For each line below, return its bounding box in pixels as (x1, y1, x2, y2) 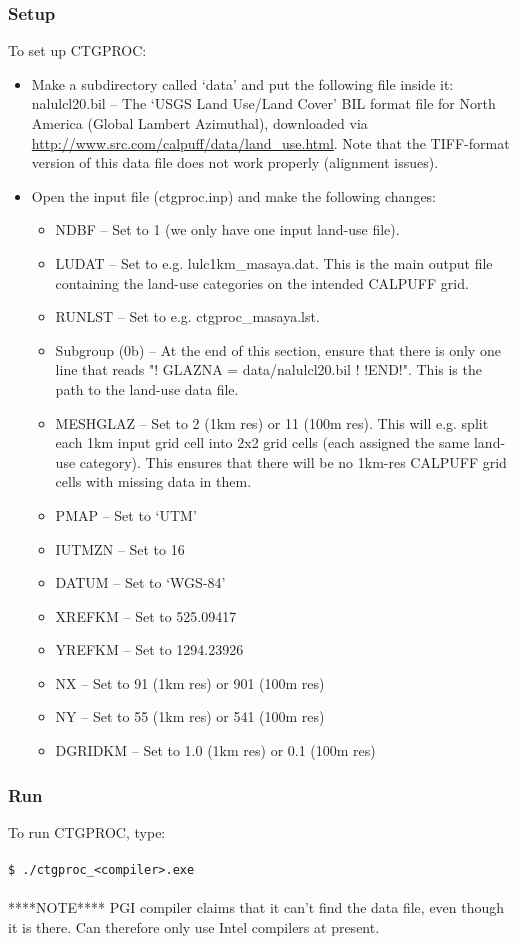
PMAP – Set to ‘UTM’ (55, 504, 197, 525)
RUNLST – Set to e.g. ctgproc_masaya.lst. (55, 306, 320, 327)
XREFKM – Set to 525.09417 (55, 605, 237, 626)
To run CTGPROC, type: (8, 821, 166, 842)
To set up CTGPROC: (8, 40, 147, 61)
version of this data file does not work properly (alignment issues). (31, 152, 439, 173)
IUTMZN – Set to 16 (55, 538, 185, 559)
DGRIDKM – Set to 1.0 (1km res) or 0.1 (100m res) (55, 740, 376, 761)
